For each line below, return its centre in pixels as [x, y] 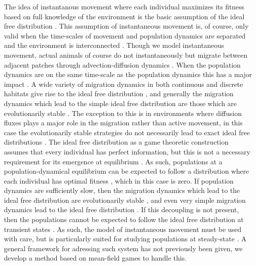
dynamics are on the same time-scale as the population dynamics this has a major [128, 74]
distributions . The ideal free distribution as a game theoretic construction [116, 142]
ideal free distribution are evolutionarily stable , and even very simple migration [125, 200]
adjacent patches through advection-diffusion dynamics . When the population [122, 64]
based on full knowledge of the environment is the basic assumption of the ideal [124, 16]
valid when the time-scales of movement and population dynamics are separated [125, 35]
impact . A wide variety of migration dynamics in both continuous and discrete [124, 84]
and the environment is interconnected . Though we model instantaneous [114, 45]
